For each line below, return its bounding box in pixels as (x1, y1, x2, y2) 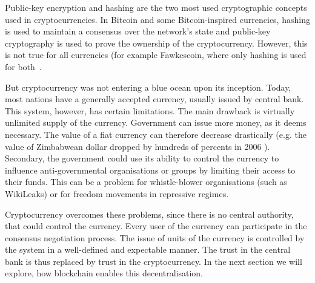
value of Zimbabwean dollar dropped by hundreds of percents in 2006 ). (5, 140, 270, 152)
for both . (5, 60, 42, 73)
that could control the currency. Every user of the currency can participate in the (5, 220, 307, 232)
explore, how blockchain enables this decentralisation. (5, 267, 203, 279)
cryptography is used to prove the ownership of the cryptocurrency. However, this (5, 36, 308, 49)
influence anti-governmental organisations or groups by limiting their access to (5, 163, 296, 176)
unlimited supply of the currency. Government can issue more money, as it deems (5, 116, 307, 129)
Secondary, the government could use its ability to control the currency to (5, 152, 279, 164)
